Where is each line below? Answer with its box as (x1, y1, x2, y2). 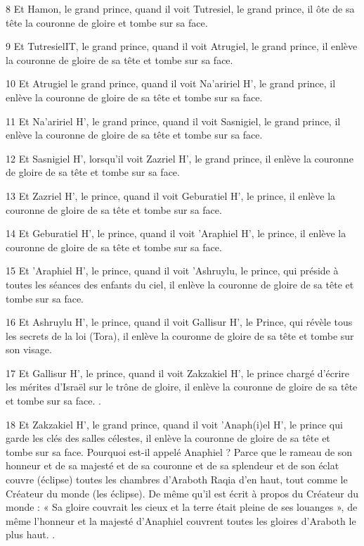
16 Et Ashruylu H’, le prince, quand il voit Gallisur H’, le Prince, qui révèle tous (6, 315, 353, 329)
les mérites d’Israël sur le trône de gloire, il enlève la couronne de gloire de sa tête (6, 379, 358, 394)
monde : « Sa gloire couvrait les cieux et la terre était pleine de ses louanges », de (6, 500, 358, 514)
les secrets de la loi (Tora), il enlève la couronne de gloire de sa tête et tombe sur (6, 328, 354, 343)
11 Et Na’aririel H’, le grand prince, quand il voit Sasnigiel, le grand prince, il (6, 113, 341, 128)
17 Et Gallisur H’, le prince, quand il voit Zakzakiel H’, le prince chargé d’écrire (6, 365, 350, 380)
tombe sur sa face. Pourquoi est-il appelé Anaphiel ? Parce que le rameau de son (6, 444, 353, 459)
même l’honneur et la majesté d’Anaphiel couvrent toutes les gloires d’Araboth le (6, 513, 356, 528)
